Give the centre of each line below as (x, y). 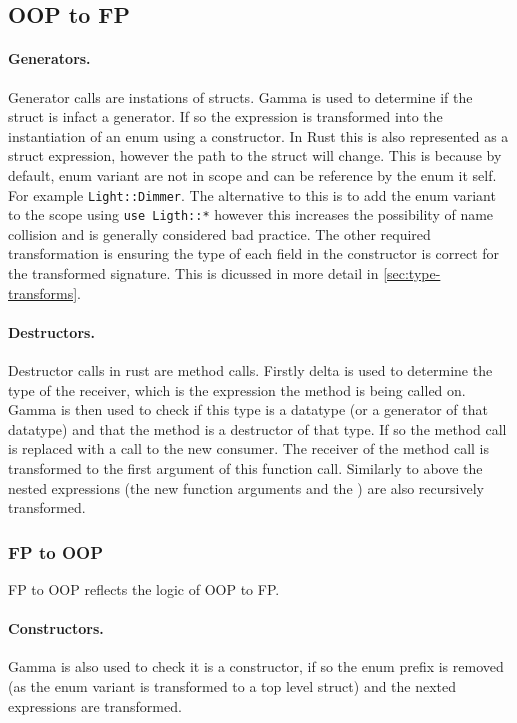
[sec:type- (412, 273)
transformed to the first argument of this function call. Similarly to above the (245, 468)
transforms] (43, 292)
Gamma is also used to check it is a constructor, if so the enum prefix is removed (256, 666)
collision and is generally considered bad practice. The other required (219, 233)
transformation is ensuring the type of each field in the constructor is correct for (254, 253)
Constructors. (56, 628)
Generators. (49, 58)
